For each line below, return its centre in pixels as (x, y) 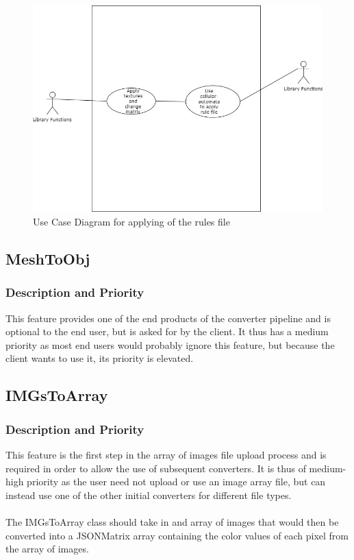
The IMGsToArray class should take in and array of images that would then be (172, 521)
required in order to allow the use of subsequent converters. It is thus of (156, 468)
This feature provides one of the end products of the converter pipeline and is (168, 318)
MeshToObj (48, 259)
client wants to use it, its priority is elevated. (100, 358)
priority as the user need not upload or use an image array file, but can (176, 482)
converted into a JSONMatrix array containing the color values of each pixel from (177, 535)
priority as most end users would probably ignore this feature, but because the (170, 344)
